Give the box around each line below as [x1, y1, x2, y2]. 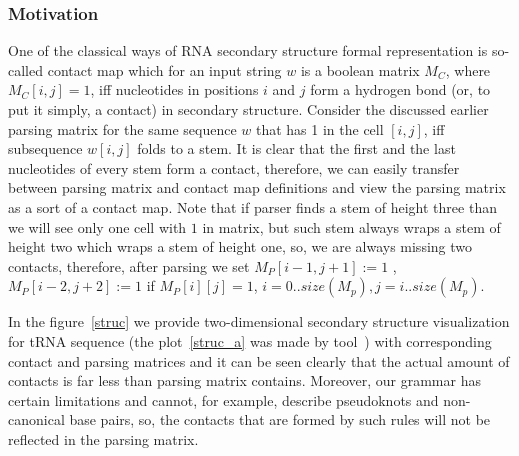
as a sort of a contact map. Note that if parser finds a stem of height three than [8, 196, 497, 217]
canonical [8, 409, 65, 430]
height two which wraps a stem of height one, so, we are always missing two [8, 236, 473, 257]
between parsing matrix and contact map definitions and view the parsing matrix [8, 177, 506, 198]
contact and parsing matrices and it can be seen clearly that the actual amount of [8, 350, 510, 371]
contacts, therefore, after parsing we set [8, 255, 250, 276]
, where [445, 59, 491, 80]
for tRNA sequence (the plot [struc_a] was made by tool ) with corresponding [8, 330, 492, 351]
